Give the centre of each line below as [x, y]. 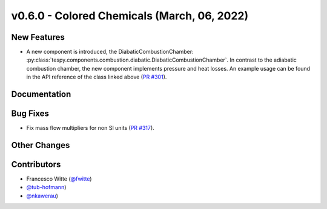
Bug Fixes [30, 114]
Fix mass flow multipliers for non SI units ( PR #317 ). [90, 128]
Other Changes [41, 145]
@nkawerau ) [42, 196]
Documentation [41, 95]
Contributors [36, 164]
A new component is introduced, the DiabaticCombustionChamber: [110, 52]
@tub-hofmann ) [46, 187]
